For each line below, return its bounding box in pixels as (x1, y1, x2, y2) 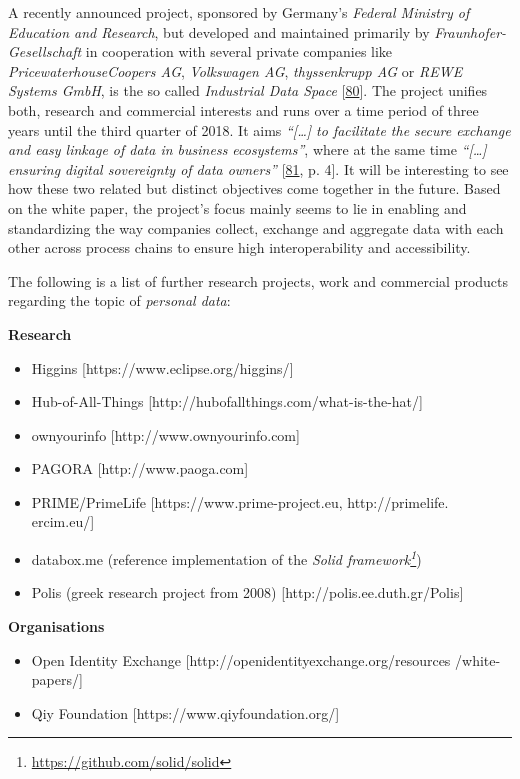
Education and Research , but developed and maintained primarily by (8, 21, 430, 42)
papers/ (31, 669, 79, 690)
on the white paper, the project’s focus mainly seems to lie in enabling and (8, 197, 467, 218)
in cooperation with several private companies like (85, 41, 393, 62)
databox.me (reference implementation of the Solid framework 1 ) (31, 546, 422, 569)
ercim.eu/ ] (31, 511, 95, 532)
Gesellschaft (8, 41, 82, 62)
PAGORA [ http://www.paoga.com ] (31, 458, 249, 479)
